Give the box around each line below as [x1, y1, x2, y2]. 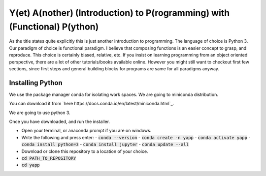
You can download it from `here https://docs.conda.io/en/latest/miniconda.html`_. [9, 101, 174, 107]
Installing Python [9, 79, 63, 87]
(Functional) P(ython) [9, 21, 99, 32]
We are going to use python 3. [9, 110, 71, 116]
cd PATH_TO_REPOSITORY [21, 155, 76, 161]
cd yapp [21, 162, 40, 168]
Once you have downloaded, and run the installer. [9, 118, 110, 124]
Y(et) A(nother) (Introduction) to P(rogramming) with [9, 7, 230, 18]
